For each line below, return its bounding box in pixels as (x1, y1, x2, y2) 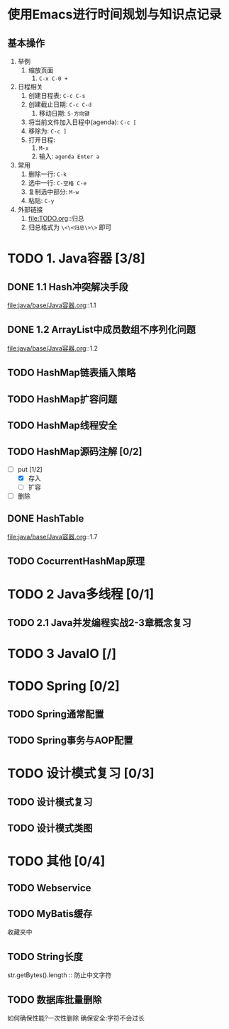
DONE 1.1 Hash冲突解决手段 (7, 281, 128, 293)
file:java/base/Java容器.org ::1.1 (7, 301, 96, 309)
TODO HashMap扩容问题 (7, 393, 118, 405)
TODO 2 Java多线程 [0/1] (7, 586, 155, 602)
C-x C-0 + (38, 75, 68, 82)
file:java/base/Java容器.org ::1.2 (7, 343, 98, 352)
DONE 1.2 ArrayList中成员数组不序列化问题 (7, 324, 196, 336)
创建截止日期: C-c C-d (28, 100, 92, 109)
